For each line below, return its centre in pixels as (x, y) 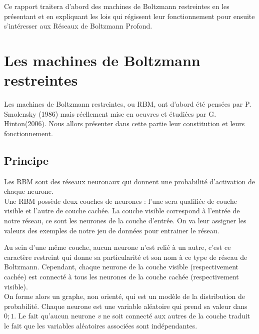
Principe (26, 160)
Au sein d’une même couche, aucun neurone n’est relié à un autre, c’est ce (117, 247)
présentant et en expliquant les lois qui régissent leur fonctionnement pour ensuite (129, 16)
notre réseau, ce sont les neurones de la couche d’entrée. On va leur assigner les (125, 221)
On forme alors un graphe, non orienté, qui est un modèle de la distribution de (124, 296)
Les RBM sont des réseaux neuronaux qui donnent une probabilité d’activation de (129, 181)
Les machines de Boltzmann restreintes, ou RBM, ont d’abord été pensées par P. (128, 104)
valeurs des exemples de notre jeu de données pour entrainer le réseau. (112, 230)
